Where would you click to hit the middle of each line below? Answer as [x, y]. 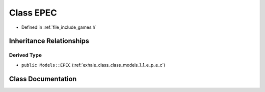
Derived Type [25, 55]
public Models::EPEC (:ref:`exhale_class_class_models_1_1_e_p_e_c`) [93, 65]
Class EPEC [33, 13]
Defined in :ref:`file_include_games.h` [59, 27]
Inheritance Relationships [49, 41]
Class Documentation [43, 79]
